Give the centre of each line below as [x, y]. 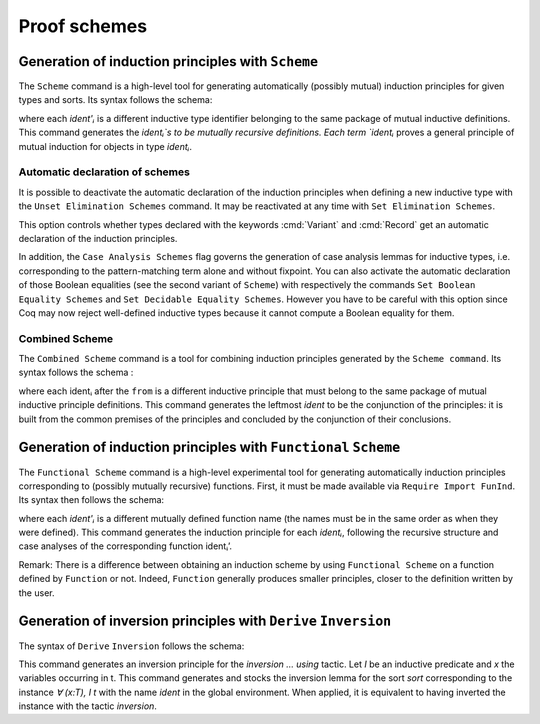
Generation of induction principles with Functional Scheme [209, 447]
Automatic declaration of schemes [104, 172]
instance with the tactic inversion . [87, 706]
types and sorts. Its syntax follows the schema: [115, 100]
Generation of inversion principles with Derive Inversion [205, 621]
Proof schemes [83, 26]
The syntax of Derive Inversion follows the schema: [131, 646]
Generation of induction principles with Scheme [168, 61]
